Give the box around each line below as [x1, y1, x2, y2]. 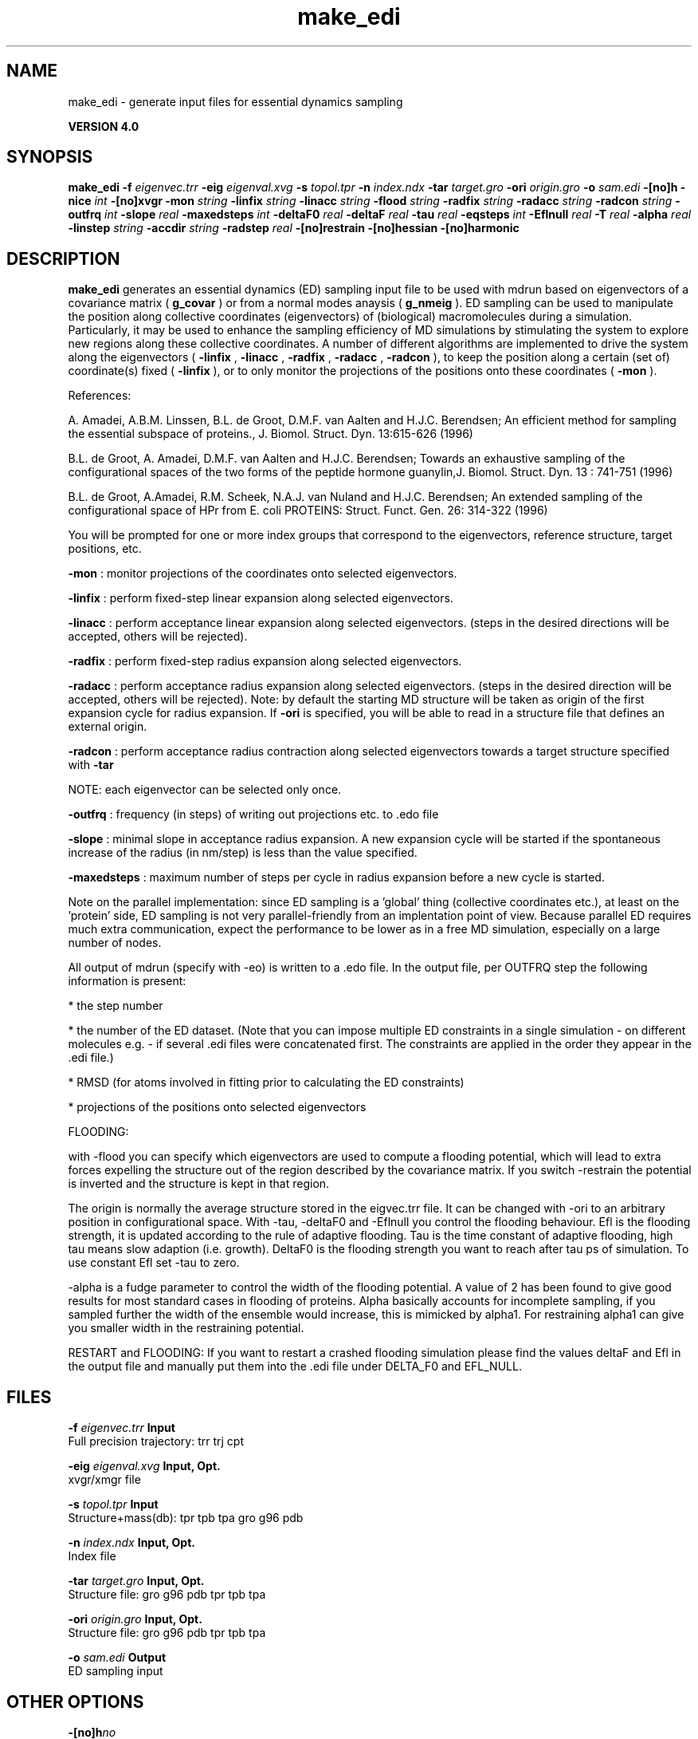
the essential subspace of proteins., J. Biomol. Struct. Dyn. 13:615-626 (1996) [68, 427, 473, 441]
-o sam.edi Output [68, 1650, 167, 1665]
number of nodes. [68, 936, 162, 950]
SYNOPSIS [6, 147, 93, 168]
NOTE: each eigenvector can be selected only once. [68, 783, 342, 797]
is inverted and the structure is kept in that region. [68, 1177, 330, 1191]
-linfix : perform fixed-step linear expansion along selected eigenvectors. [68, 591, 453, 605]
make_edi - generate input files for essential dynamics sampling [68, 94, 403, 108]
